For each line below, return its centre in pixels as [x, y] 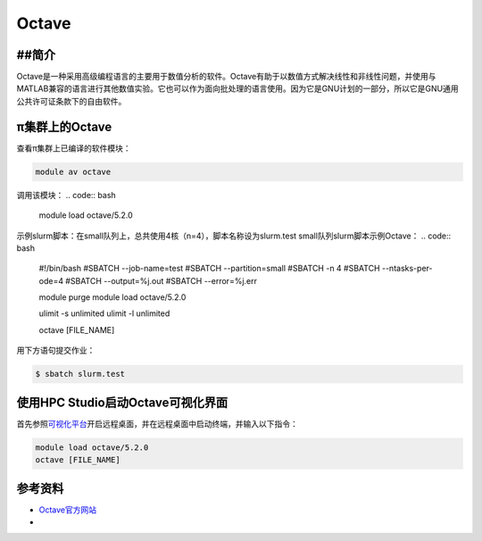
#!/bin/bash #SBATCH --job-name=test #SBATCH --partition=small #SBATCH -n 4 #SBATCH [209, 269]
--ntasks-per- [407, 269]
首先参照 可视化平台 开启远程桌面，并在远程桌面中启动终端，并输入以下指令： [157, 423]
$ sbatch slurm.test [80, 374]
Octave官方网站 [68, 510]
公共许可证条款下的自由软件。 [71, 101]
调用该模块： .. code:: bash [66, 195]
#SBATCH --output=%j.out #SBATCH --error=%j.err [162, 280]
